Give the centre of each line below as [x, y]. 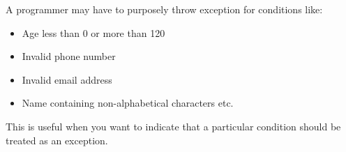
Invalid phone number [69, 56]
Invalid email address [67, 79]
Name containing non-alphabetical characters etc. [128, 103]
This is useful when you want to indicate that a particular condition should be [173, 126]
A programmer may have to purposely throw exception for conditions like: [164, 9]
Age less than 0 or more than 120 [93, 32]
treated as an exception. [57, 140]
